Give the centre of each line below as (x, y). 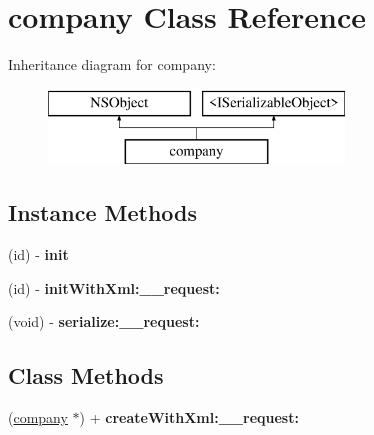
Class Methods (86, 375)
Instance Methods (102, 212)
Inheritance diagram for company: (112, 64)
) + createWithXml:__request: (189, 417)
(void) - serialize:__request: (104, 321)
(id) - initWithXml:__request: (114, 287)
